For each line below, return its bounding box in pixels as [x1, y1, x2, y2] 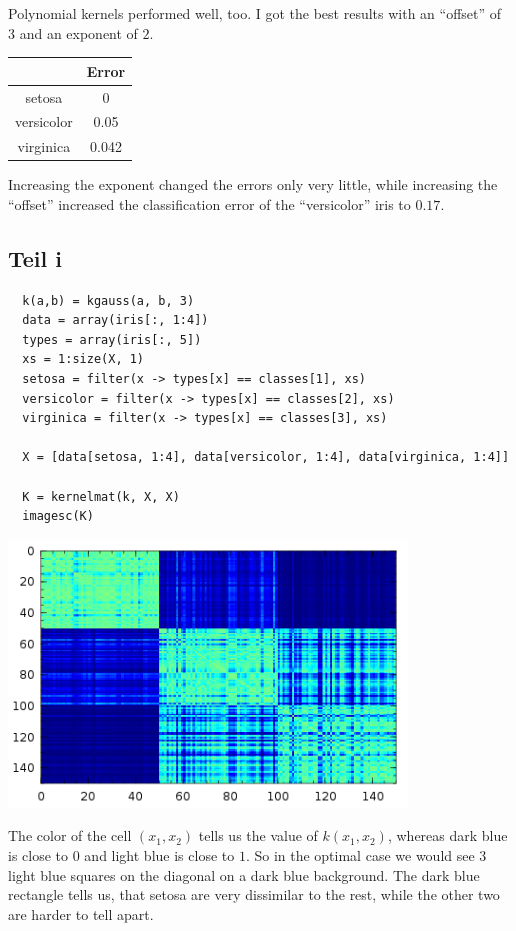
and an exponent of [19, 22, 138, 43]
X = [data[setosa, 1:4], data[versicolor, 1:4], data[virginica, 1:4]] [22, 450, 510, 465]
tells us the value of [198, 825, 318, 846]
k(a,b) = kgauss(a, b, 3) [22, 293, 195, 308]
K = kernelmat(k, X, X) [22, 489, 180, 504]
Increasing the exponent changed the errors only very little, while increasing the [8, 174, 498, 195]
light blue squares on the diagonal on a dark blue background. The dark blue [8, 864, 480, 885]
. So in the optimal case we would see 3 [245, 844, 487, 865]
